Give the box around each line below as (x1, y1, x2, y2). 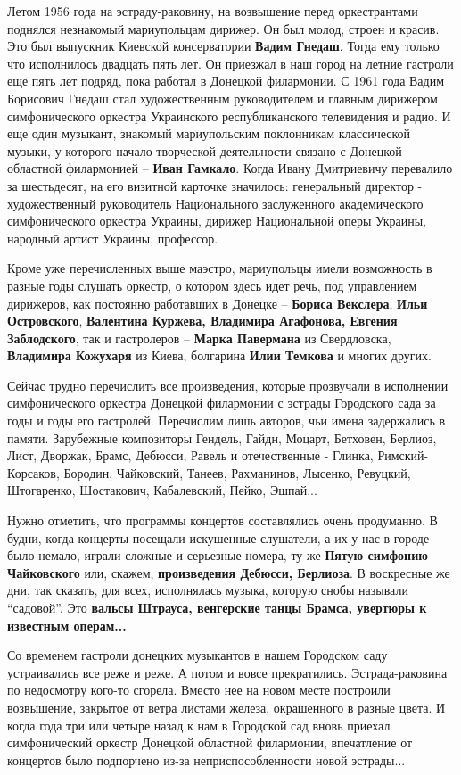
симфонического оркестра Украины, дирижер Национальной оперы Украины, (7, 211, 427, 230)
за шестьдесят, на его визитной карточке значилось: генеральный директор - (7, 176, 423, 194)
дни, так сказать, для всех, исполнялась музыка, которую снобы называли (7, 581, 408, 599)
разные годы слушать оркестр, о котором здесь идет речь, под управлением (7, 276, 417, 294)
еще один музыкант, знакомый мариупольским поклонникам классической (7, 124, 411, 143)
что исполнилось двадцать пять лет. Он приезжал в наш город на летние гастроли (7, 54, 454, 72)
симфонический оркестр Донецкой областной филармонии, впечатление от (7, 733, 413, 752)
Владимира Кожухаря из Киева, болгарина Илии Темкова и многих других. (7, 346, 432, 365)
